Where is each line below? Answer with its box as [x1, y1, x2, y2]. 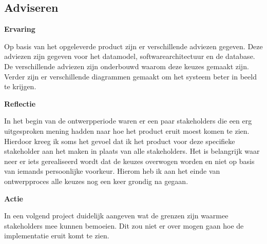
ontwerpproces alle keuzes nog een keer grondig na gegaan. [4, 175, 188, 186]
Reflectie [4, 98, 36, 109]
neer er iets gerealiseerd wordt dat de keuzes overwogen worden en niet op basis [4, 155, 255, 166]
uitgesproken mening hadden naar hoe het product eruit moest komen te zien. [4, 125, 250, 136]
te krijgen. [4, 81, 36, 92]
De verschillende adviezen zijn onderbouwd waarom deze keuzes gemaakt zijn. [4, 60, 249, 71]
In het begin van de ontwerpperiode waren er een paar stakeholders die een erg [4, 115, 252, 126]
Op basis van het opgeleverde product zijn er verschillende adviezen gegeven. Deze [4, 40, 263, 51]
